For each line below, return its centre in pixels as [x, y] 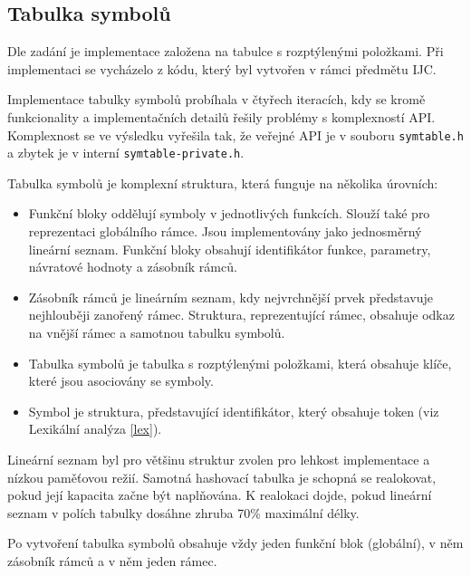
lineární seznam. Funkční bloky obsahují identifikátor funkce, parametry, [230, 249]
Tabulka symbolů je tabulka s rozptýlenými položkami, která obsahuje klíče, [240, 363]
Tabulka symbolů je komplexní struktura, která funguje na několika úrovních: [223, 182]
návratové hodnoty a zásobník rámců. [133, 267]
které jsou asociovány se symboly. [121, 381]
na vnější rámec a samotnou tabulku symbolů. [157, 333]
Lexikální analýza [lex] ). [95, 429]
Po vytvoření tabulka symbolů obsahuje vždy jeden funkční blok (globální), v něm [235, 543]
